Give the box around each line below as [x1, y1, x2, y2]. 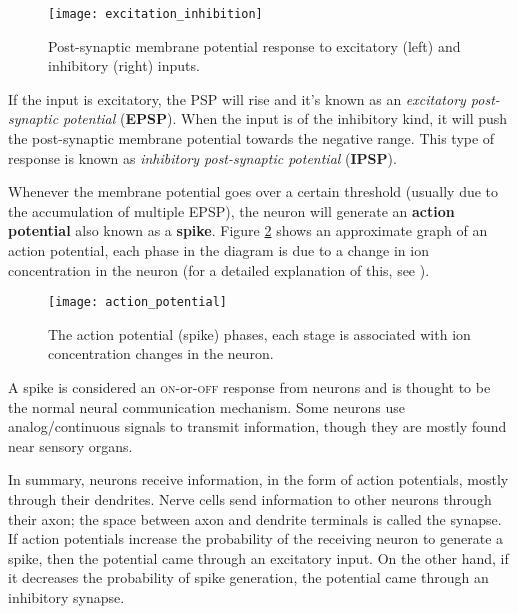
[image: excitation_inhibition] [48, 7, 263, 21]
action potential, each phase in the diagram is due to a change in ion [8, 240, 429, 260]
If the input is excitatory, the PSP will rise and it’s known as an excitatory [8, 88, 466, 109]
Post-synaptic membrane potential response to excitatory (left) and [48, 35, 461, 56]
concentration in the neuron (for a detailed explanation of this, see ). [8, 259, 430, 280]
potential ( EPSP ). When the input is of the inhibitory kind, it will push [63, 108, 508, 129]
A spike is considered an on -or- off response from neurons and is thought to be [8, 377, 491, 398]
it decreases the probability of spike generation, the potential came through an [8, 567, 489, 588]
